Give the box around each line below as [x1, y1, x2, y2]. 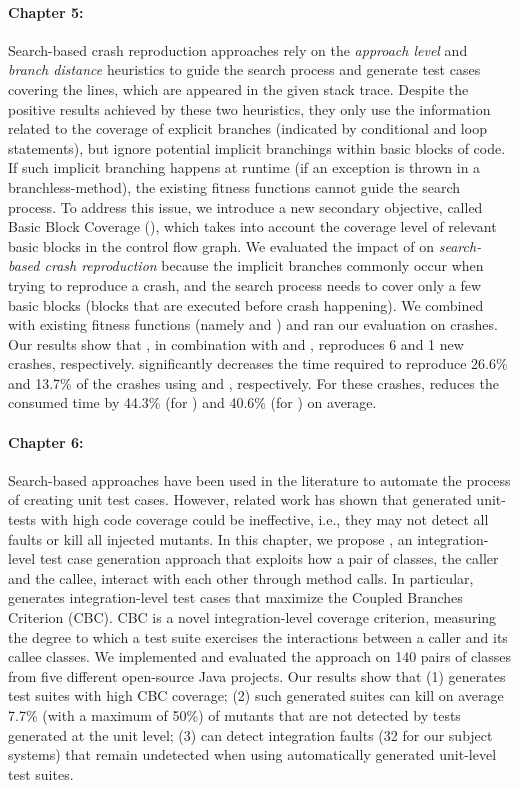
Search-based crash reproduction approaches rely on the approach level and [8, 39, 468, 60]
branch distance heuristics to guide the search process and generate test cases [8, 59, 481, 80]
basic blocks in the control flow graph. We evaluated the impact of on [8, 235, 435, 256]
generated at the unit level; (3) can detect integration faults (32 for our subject [8, 724, 493, 745]
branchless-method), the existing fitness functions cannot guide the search [8, 176, 461, 197]
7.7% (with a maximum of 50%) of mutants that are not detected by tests [8, 705, 461, 725]
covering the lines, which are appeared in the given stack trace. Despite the [8, 78, 469, 99]
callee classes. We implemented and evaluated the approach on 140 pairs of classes [8, 646, 511, 667]
